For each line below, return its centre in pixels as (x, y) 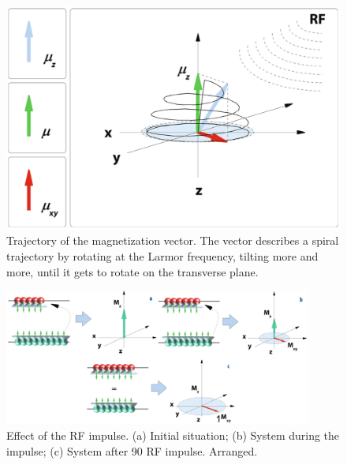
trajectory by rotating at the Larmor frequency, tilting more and (162, 255)
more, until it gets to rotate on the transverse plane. (132, 271)
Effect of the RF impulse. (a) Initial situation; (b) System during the (173, 435)
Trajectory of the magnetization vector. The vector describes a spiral (173, 240)
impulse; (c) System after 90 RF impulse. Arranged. (132, 450)
